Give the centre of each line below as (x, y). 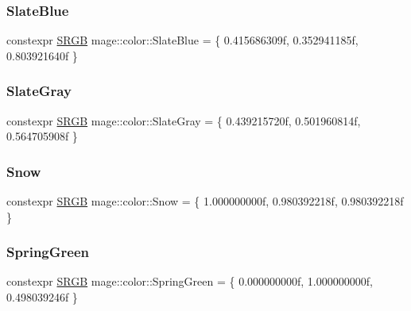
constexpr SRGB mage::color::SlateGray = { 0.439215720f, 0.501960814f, (184, 120)
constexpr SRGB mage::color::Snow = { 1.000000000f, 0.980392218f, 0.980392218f (205, 201)
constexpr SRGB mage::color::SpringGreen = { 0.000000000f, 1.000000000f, (190, 281)
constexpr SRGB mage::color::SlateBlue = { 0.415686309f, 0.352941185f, (182, 40)
